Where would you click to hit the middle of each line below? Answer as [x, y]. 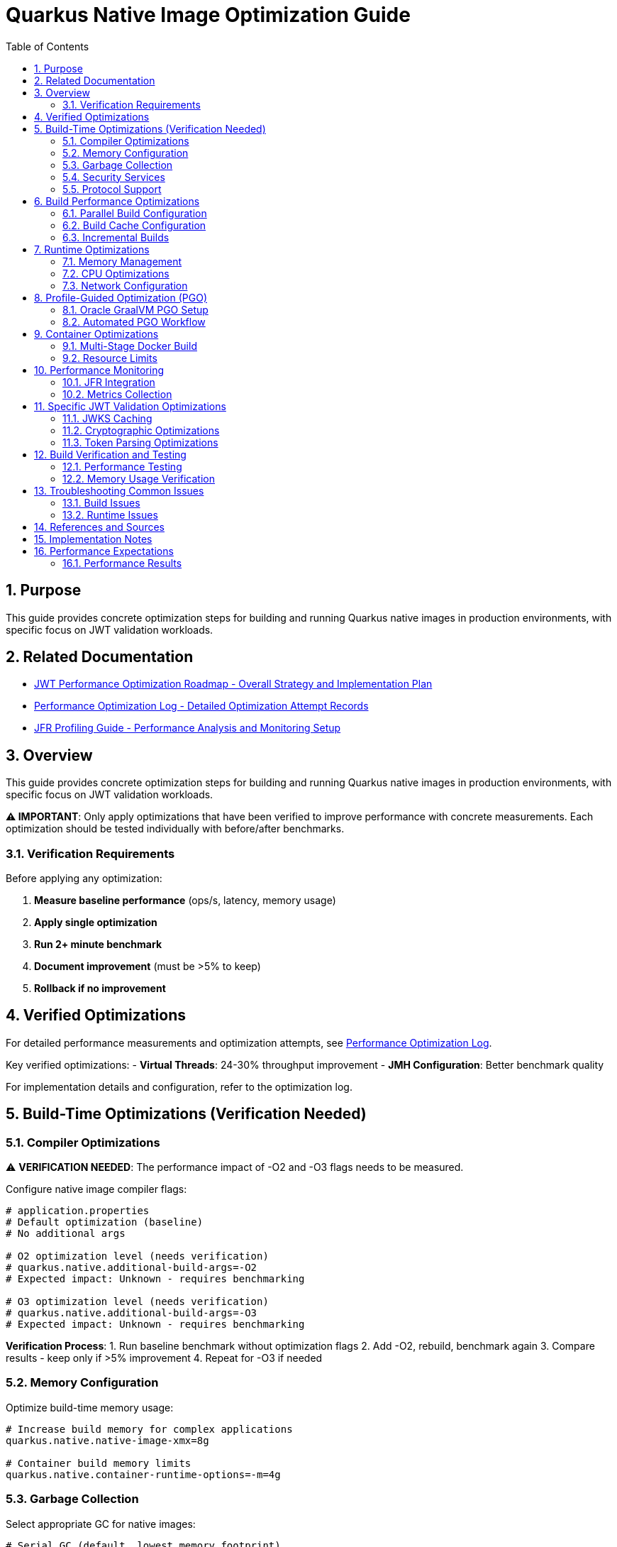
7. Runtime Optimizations [92, 249]
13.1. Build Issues [101, 502]
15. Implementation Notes [93, 539]
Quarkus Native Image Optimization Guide [208, 15]
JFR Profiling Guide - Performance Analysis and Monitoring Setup [188, 728]
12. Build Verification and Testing [110, 454]
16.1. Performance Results [122, 563]
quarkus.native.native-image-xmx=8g [107, 1440]
